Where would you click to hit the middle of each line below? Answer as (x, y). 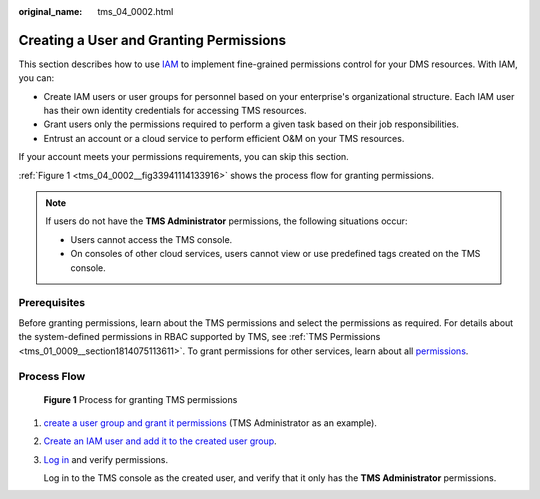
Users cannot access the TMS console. (151, 239)
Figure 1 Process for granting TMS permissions (140, 400)
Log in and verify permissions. (106, 459)
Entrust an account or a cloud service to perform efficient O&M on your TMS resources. (224, 138)
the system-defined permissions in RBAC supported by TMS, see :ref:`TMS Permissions (199, 337)
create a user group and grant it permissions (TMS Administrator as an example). (210, 422)
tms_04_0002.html (135, 11)
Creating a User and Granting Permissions (152, 40)
